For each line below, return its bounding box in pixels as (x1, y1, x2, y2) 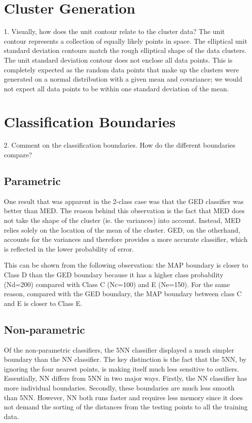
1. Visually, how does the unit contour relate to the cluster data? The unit (4, 26, 225, 36)
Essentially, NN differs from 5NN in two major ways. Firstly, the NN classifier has (4, 373, 247, 383)
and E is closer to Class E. (4, 298, 82, 308)
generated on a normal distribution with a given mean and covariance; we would (4, 74, 242, 84)
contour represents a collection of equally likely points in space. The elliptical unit (4, 35, 248, 46)
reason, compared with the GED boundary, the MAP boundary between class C (4, 288, 242, 299)
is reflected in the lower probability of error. (4, 243, 134, 254)
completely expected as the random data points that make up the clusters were (4, 64, 239, 74)
